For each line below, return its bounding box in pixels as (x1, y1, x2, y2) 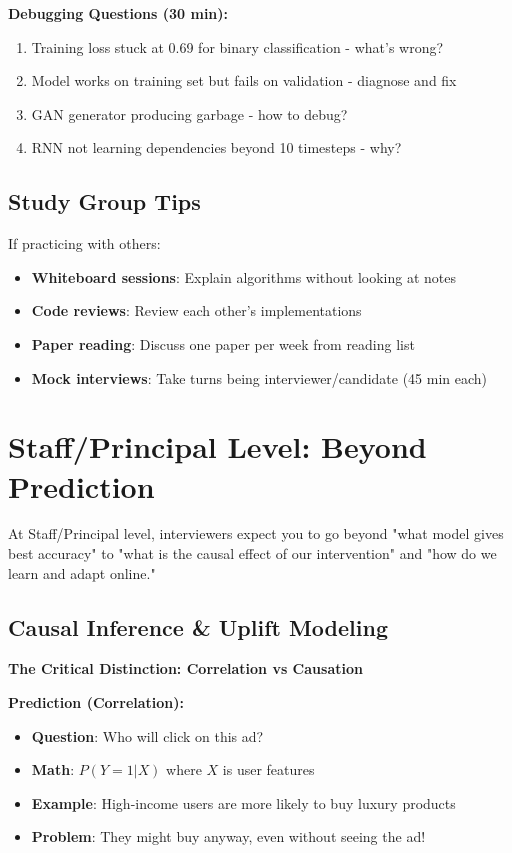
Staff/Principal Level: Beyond (8, 426, 427, 467)
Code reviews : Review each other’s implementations (31, 300, 362, 321)
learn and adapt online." (8, 562, 156, 583)
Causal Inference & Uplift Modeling (8, 611, 388, 642)
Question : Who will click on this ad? (31, 725, 264, 746)
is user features (222, 759, 315, 780)
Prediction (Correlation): (8, 692, 184, 713)
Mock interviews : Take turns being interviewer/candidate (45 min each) (31, 367, 488, 388)
